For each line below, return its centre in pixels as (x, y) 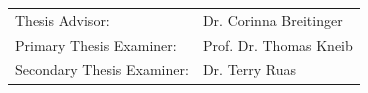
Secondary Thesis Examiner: (102, 69)
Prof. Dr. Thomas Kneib (277, 44)
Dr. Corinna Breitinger (272, 19)
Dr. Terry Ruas (249, 69)
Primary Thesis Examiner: (96, 44)
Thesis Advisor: (62, 19)
